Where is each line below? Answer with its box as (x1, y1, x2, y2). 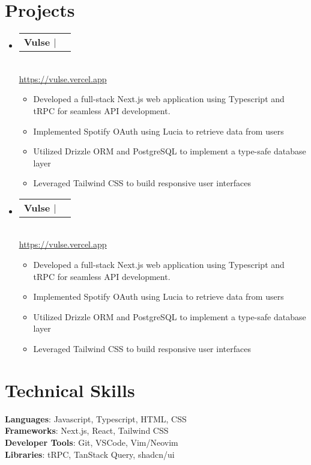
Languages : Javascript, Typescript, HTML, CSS (5, 412, 187, 425)
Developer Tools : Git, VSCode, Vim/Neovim (5, 436, 178, 448)
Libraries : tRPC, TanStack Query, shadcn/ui (5, 448, 175, 460)
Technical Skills (5, 377, 135, 402)
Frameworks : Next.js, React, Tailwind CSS (5, 424, 169, 437)
